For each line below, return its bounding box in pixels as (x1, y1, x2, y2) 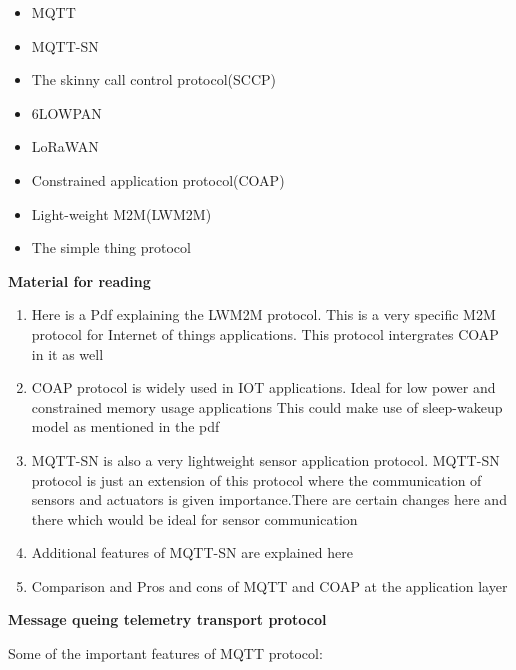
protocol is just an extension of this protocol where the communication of (31, 469, 482, 490)
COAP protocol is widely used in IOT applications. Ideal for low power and (31, 377, 496, 398)
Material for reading (8, 270, 151, 291)
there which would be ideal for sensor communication (31, 508, 358, 529)
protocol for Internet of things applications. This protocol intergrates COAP (31, 323, 499, 344)
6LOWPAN (31, 102, 102, 123)
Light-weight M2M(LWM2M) (31, 203, 212, 224)
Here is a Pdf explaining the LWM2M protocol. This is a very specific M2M (31, 304, 496, 325)
